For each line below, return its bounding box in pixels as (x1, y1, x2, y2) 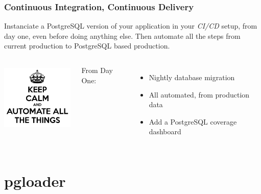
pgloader (4, 171, 66, 191)
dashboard (149, 126, 181, 137)
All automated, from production (149, 89, 250, 100)
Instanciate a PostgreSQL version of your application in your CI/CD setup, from (4, 20, 257, 31)
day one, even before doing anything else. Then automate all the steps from (4, 30, 241, 41)
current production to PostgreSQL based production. (4, 40, 170, 51)
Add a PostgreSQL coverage (149, 116, 237, 127)
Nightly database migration (149, 72, 235, 82)
